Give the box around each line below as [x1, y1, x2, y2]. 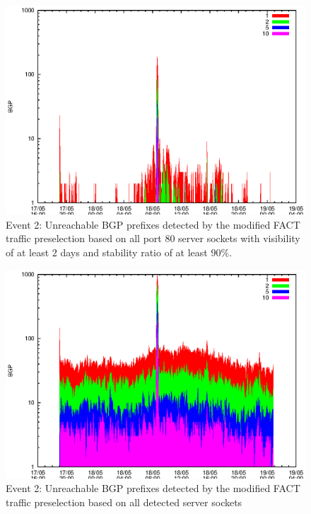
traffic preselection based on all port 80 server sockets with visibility [6, 231, 300, 246]
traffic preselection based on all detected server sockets [6, 494, 242, 509]
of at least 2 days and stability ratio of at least [6, 244, 208, 259]
